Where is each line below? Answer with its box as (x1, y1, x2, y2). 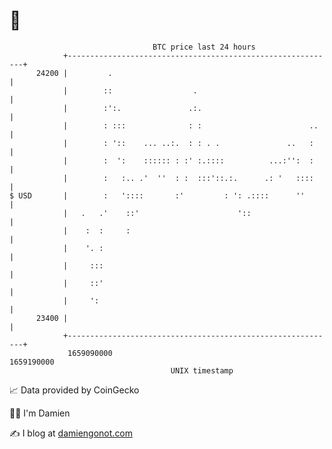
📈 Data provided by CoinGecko (9, 384, 140, 396)
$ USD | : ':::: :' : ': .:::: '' (9, 190, 306, 201)
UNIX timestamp (170, 365, 234, 376)
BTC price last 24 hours (152, 42, 256, 52)
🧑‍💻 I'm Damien (9, 407, 71, 419)
